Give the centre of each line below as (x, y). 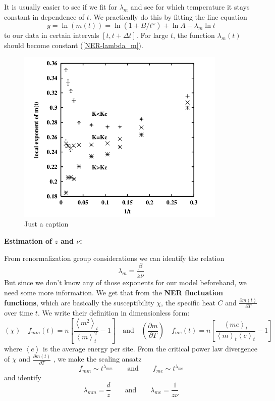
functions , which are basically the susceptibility (79, 302)
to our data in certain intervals (52, 35)
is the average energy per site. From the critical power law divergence (150, 349)
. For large (152, 35)
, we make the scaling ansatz (97, 359)
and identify (23, 377)
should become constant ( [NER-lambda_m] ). (74, 45)
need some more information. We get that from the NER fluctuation (114, 292)
